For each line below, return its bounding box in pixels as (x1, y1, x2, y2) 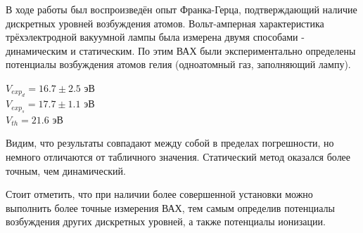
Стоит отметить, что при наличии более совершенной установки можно (6, 187, 313, 201)
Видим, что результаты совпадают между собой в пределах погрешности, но (6, 135, 334, 150)
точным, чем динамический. (6, 163, 126, 178)
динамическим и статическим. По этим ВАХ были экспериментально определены (6, 43, 356, 58)
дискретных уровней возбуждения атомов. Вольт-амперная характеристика (6, 15, 324, 30)
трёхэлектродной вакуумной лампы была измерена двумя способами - (6, 29, 305, 44)
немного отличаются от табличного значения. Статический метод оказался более (6, 149, 351, 164)
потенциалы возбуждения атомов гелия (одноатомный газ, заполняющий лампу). (6, 57, 351, 72)
